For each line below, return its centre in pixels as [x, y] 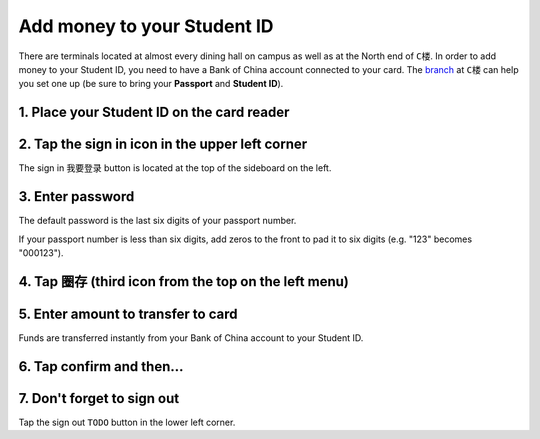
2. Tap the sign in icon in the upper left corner [163, 144]
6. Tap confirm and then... [101, 366]
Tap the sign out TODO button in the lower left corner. [127, 422]
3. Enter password [76, 196]
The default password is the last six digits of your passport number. [157, 221]
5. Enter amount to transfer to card [128, 313]
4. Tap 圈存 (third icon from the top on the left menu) [183, 281]
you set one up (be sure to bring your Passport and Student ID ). [151, 84]
